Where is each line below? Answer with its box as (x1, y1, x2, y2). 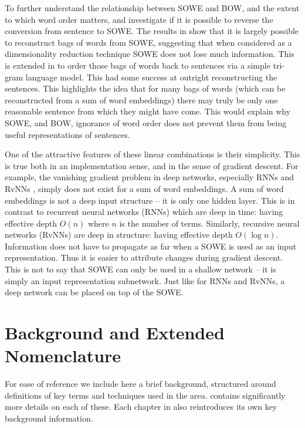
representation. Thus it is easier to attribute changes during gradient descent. (5, 251, 283, 264)
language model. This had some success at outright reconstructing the (25, 70, 277, 83)
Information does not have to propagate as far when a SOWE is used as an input (5, 240, 297, 252)
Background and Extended (5, 321, 225, 345)
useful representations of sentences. (5, 128, 130, 140)
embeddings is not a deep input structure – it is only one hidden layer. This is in (5, 194, 295, 206)
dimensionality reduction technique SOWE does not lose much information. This (5, 48, 294, 60)
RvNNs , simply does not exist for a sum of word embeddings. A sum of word (5, 182, 284, 194)
